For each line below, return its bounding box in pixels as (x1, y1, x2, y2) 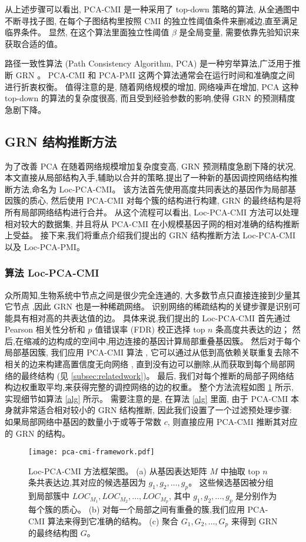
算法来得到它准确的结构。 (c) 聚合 (47, 514, 179, 527)
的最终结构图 (28, 527, 78, 539)
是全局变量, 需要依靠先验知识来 (179, 26, 300, 38)
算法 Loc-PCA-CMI (5, 265, 99, 280)
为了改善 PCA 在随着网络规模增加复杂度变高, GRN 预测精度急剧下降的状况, (5, 159, 296, 172)
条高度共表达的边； (215, 323, 290, 335)
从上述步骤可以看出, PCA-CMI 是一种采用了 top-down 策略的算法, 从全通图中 (5, 3, 300, 15)
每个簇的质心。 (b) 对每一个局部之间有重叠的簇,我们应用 (28, 503, 245, 516)
